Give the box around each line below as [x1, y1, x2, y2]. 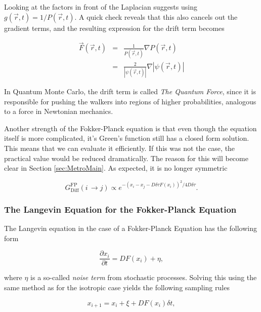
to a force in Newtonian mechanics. [4, 106, 113, 116]
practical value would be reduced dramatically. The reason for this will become [4, 152, 248, 163]
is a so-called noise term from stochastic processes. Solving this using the [30, 272, 257, 283]
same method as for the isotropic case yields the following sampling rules [4, 282, 230, 292]
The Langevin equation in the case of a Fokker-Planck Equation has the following [4, 223, 257, 233]
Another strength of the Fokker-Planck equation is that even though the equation [4, 123, 257, 133]
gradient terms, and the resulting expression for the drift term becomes [4, 22, 225, 33]
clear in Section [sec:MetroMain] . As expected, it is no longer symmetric [4, 163, 228, 173]
